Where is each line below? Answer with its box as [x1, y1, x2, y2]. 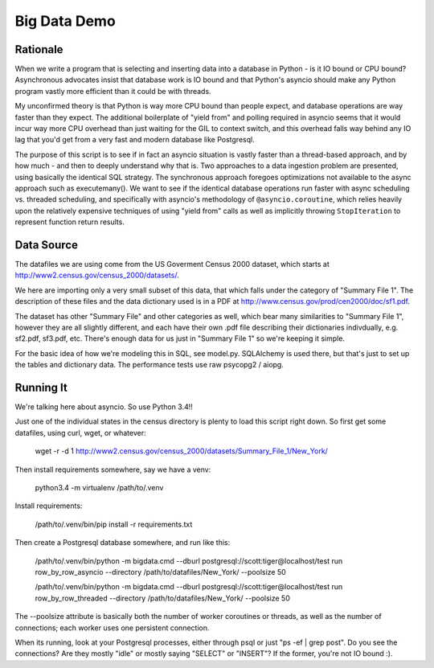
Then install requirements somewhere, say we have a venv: [14, 465, 211, 474]
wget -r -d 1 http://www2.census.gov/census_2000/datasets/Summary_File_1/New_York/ [35, 446, 329, 456]
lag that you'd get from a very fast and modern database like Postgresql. [14, 135, 255, 145]
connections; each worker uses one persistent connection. [14, 623, 210, 633]
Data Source [14, 238, 78, 252]
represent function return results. [14, 217, 125, 227]
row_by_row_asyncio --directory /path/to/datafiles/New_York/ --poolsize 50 [35, 567, 287, 576]
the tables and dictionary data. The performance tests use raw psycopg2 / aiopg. [14, 360, 285, 370]
